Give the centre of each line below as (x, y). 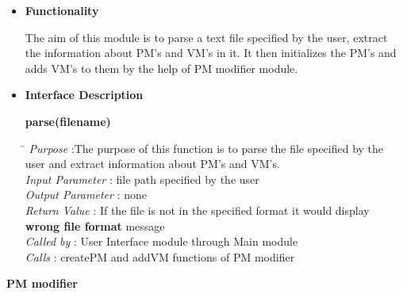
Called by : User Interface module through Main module (161, 241)
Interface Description (84, 95)
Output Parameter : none (86, 195)
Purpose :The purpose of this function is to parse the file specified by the (206, 148)
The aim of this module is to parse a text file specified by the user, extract (206, 37)
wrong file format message (95, 225)
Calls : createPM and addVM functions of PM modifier (160, 256)
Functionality (62, 10)
